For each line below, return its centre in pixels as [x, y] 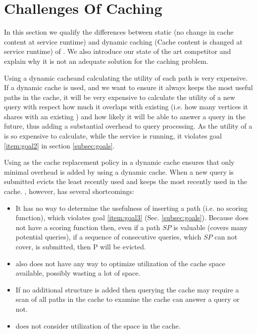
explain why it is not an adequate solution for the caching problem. [106, 61]
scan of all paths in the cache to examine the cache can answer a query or [128, 299]
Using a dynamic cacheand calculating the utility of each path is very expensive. [126, 77]
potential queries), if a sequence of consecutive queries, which [108, 237]
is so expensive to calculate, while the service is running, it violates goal [113, 136]
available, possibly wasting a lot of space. [78, 273]
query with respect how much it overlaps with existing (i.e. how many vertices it [126, 107]
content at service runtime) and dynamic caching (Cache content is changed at [123, 41]
